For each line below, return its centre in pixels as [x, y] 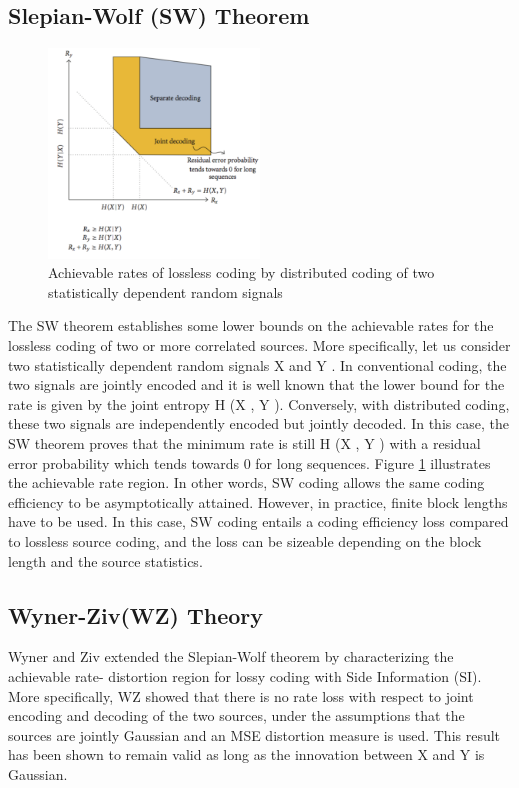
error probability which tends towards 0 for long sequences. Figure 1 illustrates [249, 462]
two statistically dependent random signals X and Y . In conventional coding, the [257, 364]
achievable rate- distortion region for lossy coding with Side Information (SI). [245, 675]
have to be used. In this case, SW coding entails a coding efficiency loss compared [258, 521]
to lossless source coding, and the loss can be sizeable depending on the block [245, 540]
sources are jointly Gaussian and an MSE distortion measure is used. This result [254, 734]
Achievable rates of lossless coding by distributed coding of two [241, 272]
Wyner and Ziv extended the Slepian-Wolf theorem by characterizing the [231, 656]
